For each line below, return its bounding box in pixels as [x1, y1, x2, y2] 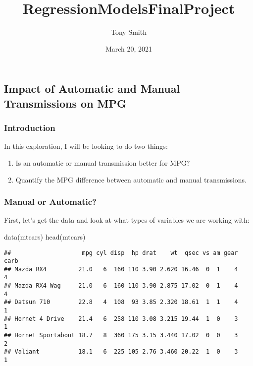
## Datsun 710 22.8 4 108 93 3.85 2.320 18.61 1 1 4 [4, 299, 238, 306]
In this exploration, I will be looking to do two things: [4, 141, 168, 151]
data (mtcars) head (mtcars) [4, 231, 86, 242]
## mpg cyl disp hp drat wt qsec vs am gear [4, 249, 238, 256]
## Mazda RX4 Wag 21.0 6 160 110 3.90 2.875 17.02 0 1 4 [4, 282, 238, 290]
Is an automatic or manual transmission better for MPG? [15, 157, 190, 168]
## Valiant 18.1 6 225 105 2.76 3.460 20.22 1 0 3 [4, 348, 238, 356]
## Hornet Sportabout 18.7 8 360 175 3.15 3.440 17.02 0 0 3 [4, 332, 238, 339]
